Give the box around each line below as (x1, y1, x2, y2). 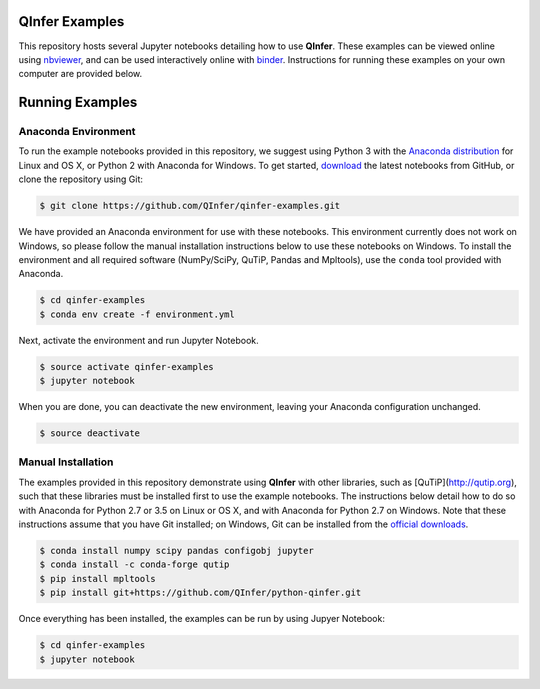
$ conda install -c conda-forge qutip (39, 559, 230, 570)
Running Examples (18, 94, 138, 111)
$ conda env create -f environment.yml (39, 308, 235, 320)
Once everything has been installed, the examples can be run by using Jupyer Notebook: (18, 613, 385, 625)
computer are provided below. (18, 68, 143, 80)
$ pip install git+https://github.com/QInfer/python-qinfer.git (39, 587, 362, 599)
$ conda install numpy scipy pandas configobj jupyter (39, 545, 314, 556)
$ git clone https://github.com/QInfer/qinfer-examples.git (39, 200, 341, 212)
